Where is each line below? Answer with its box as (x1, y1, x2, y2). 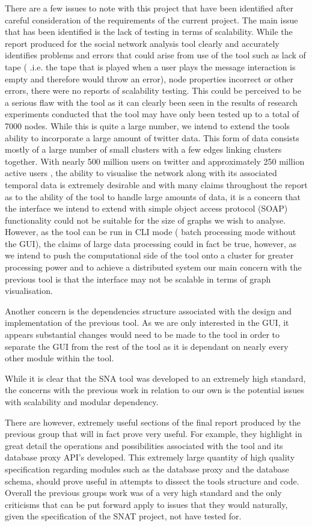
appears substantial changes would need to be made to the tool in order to (5, 328, 280, 341)
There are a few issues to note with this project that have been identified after (5, 2, 293, 14)
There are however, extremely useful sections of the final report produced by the (5, 415, 301, 428)
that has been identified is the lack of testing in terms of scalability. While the (5, 25, 293, 38)
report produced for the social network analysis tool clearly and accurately (5, 37, 280, 49)
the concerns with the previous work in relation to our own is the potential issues (5, 384, 304, 396)
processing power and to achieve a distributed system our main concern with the (5, 261, 302, 274)
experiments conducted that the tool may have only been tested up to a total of (5, 108, 299, 120)
